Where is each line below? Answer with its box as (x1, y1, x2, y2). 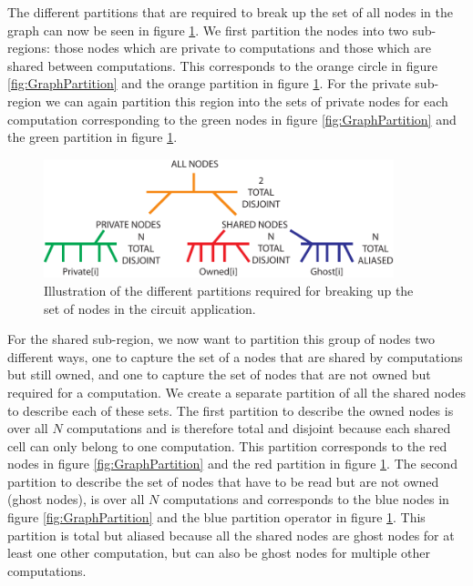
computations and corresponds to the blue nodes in (162, 490, 449, 509)
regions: (7, 38, 50, 57)
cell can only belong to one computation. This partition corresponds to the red (7, 436, 447, 455)
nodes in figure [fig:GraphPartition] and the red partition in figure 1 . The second (7, 454, 458, 473)
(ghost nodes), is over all (7, 490, 145, 509)
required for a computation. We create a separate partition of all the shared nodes (7, 382, 466, 401)
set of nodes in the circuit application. (44, 298, 256, 318)
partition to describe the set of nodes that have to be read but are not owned (7, 471, 439, 490)
